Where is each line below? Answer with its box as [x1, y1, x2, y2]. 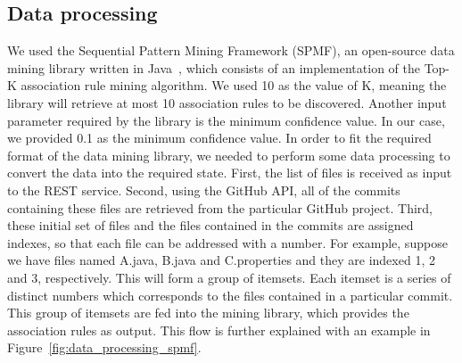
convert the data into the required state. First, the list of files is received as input [7, 163, 452, 182]
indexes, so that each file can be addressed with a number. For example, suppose [7, 233, 448, 252]
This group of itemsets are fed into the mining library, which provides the [7, 303, 409, 322]
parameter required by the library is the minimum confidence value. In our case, [7, 111, 445, 129]
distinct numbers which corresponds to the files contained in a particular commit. [7, 285, 453, 304]
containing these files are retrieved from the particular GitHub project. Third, [7, 198, 433, 217]
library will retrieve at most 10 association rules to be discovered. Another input [7, 93, 447, 111]
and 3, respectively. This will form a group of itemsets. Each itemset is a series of [7, 268, 451, 286]
